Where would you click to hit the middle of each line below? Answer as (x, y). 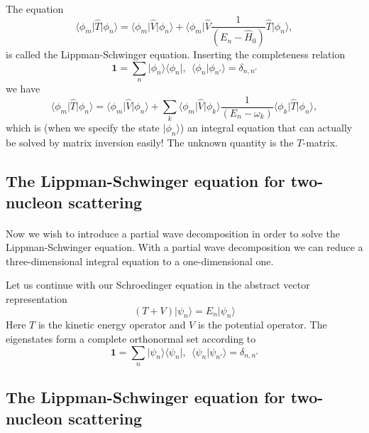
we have (23, 89)
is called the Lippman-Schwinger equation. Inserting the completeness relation (176, 54)
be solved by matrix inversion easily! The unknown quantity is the (150, 143)
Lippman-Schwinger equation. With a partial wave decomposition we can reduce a (184, 247)
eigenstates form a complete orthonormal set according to (131, 338)
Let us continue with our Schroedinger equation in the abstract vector (158, 285)
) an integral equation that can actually (266, 128)
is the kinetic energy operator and (112, 325)
